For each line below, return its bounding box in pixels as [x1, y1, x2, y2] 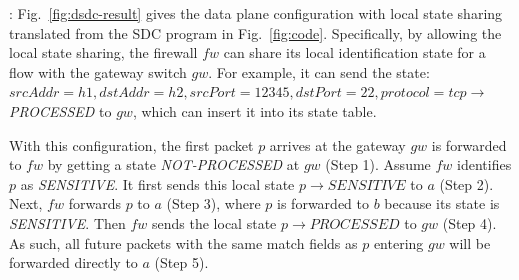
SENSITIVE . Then [9, 212, 126, 233]
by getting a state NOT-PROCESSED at [47, 154, 300, 175]
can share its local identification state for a [223, 42, 486, 63]
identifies [457, 154, 512, 175]
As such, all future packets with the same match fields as [9, 232, 358, 253]
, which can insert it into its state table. [132, 100, 377, 121]
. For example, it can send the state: [208, 61, 430, 82]
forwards [68, 193, 121, 214]
